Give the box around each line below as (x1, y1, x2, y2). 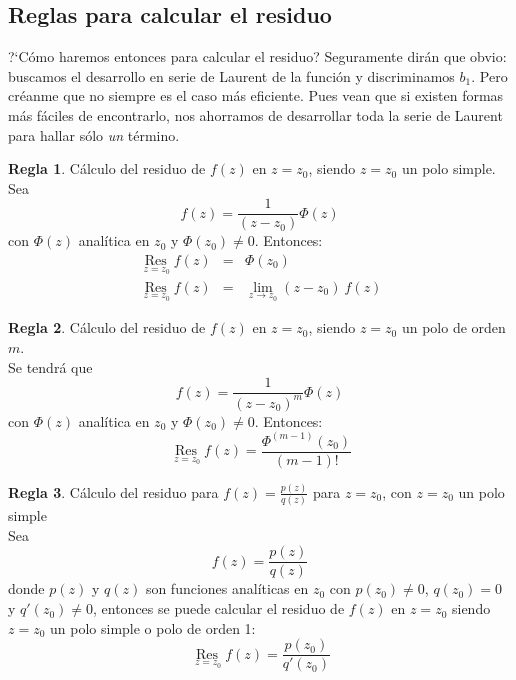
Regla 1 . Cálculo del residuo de (8, 158, 206, 179)
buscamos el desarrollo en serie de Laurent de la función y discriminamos (8, 65, 455, 86)
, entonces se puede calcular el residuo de (93, 598, 345, 619)
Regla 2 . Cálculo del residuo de (8, 317, 206, 338)
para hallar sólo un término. (8, 124, 180, 145)
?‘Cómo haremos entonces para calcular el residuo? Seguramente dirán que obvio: (8, 46, 507, 67)
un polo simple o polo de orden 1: (50, 617, 256, 638)
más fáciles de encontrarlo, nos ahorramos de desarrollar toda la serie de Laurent (8, 104, 503, 125)
